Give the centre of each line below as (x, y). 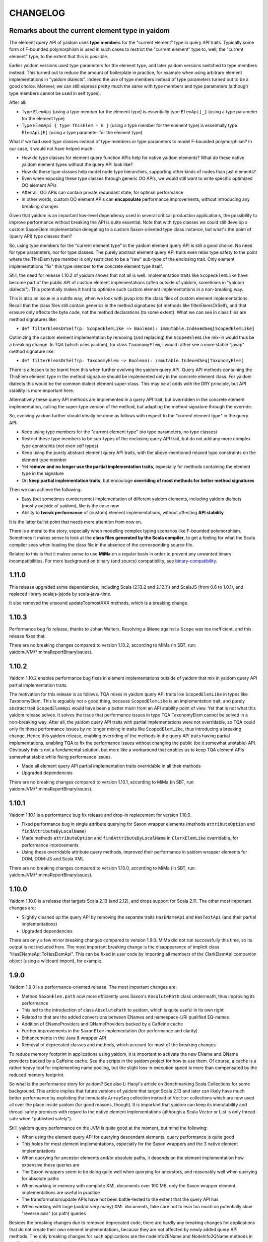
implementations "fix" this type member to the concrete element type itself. (86, 266)
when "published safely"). (46, 1119)
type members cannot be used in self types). (55, 93)
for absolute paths (40, 1179)
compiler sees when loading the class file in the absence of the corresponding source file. (101, 544)
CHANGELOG (37, 13)
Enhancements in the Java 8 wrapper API (64, 1038)
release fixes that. (27, 636)
